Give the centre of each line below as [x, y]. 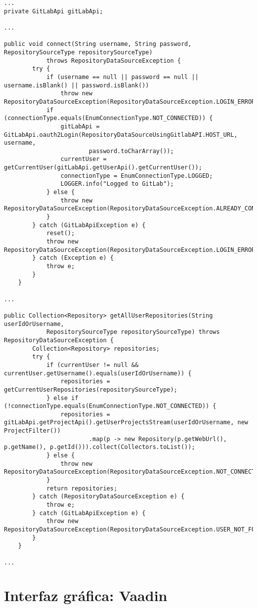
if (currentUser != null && [92, 365]
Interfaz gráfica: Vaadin [86, 595]
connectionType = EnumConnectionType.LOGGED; [137, 176]
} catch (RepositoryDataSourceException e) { [108, 497]
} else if [62, 398]
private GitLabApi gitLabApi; [54, 11]
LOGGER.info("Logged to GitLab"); [117, 184]
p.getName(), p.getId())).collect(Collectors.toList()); [100, 447]
